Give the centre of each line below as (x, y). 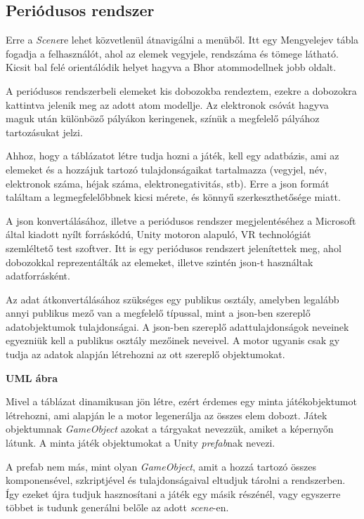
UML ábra (32, 377)
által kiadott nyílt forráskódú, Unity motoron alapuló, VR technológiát (158, 234)
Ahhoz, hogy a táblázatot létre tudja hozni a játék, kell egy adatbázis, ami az (173, 156)
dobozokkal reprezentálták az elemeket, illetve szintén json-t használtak (160, 262)
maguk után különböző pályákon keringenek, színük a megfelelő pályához (163, 118)
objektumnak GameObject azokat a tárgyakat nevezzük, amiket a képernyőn (170, 429)
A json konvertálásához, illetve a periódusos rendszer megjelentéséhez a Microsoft (181, 220)
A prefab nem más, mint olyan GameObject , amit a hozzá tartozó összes (161, 466)
